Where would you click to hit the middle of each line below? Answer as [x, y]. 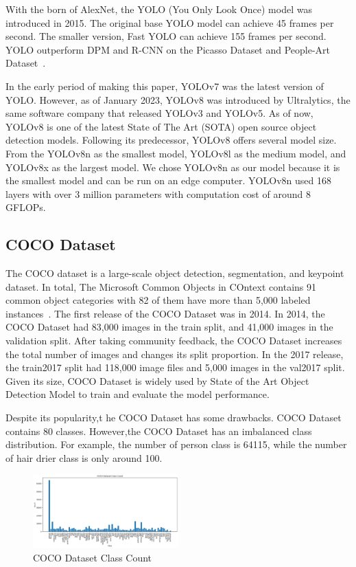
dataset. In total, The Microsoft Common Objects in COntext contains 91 [161, 286]
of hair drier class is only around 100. [84, 457]
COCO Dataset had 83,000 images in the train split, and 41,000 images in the [169, 327]
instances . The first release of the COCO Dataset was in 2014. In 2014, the [165, 313]
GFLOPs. [26, 207]
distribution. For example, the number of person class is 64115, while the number [176, 444]
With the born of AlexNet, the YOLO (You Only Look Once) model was [159, 9]
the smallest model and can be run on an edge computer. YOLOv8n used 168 [168, 180]
